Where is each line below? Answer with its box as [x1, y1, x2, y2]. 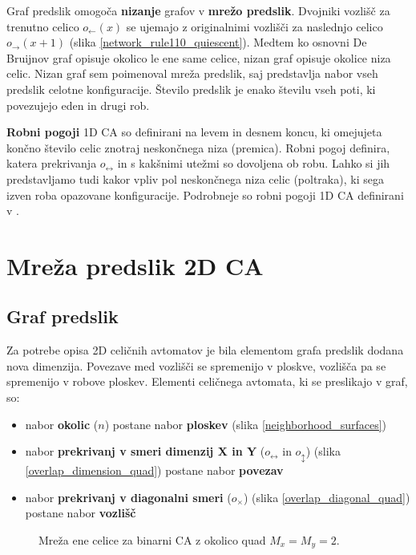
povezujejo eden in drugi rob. [6, 96, 150, 113]
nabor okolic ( [25, 415, 99, 432]
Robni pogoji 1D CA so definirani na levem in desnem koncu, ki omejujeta [6, 124, 382, 140]
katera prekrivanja [6, 155, 97, 172]
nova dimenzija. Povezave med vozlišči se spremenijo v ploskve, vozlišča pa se [6, 357, 386, 374]
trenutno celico [6, 18, 79, 34]
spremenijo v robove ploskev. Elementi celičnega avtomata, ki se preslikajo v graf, [6, 373, 408, 390]
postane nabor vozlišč [25, 504, 136, 521]
